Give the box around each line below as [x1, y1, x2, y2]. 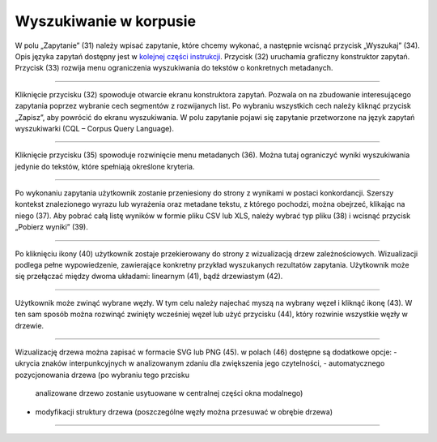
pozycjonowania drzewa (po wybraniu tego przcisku [15, 370, 190, 380]
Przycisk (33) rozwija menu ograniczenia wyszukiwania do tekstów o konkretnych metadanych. [15, 63, 333, 73]
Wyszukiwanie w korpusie [15, 12, 197, 30]
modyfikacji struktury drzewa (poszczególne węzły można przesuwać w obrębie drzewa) [35, 406, 333, 417]
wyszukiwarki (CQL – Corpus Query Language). [15, 123, 174, 133]
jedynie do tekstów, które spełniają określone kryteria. [15, 161, 195, 171]
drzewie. [15, 320, 45, 330]
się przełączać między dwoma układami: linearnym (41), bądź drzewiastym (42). [15, 272, 283, 281]
